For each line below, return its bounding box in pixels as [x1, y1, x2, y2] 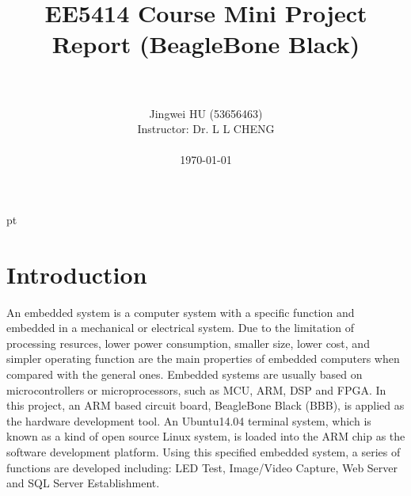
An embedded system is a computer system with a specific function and [6, 303, 355, 320]
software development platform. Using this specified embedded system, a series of [6, 443, 401, 460]
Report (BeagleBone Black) [51, 28, 360, 60]
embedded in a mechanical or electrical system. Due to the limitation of [6, 319, 355, 336]
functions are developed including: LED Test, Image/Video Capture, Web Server [6, 459, 398, 475]
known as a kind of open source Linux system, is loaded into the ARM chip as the [6, 428, 405, 444]
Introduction [6, 258, 147, 290]
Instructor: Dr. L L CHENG [137, 120, 275, 137]
